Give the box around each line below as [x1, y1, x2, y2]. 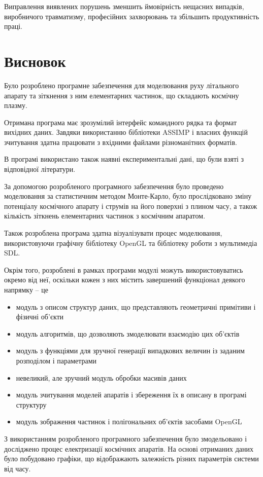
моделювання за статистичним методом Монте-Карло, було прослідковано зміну [4, 191, 252, 201]
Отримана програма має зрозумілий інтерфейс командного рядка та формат [4, 117, 237, 127]
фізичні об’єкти [16, 311, 64, 322]
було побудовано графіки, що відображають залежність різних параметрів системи [4, 453, 259, 464]
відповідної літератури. [4, 164, 76, 174]
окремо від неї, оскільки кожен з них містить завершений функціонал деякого [4, 274, 245, 285]
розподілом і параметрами [16, 355, 97, 365]
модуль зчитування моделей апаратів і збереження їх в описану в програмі [16, 389, 247, 400]
